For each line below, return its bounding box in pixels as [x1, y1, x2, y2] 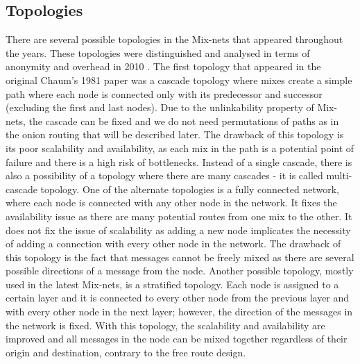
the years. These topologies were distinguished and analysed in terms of [6, 45, 310, 60]
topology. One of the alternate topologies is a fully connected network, [40, 181, 339, 196]
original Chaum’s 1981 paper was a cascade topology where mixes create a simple [6, 72, 352, 87]
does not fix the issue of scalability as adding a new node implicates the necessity [6, 222, 351, 237]
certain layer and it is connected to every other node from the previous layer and [6, 290, 350, 305]
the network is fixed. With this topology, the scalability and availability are [6, 317, 325, 332]
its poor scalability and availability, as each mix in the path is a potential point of [6, 140, 354, 155]
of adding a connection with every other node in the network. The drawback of [6, 236, 341, 251]
